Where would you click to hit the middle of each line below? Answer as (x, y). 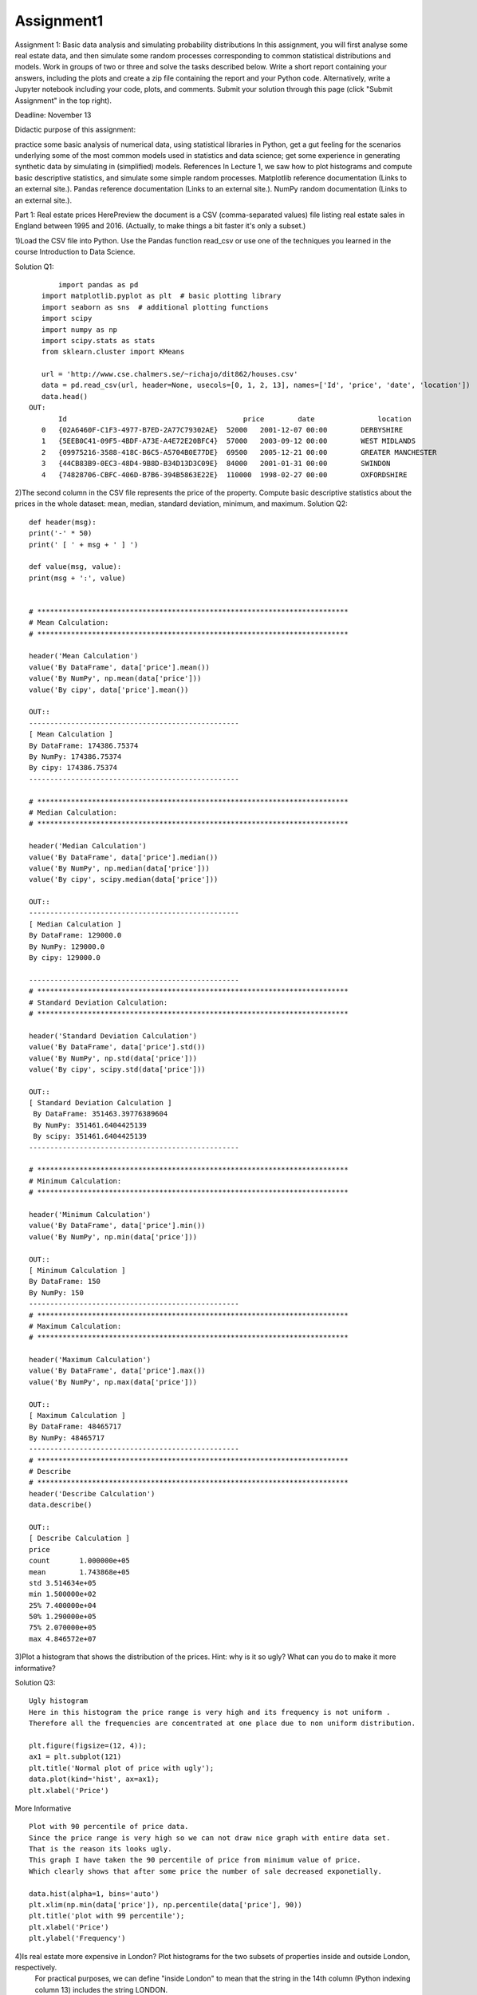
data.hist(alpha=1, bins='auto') (94, 1894)
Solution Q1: (35, 267)
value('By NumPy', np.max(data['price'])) (113, 1382)
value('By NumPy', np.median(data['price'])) (120, 868)
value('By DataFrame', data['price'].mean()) (120, 667)
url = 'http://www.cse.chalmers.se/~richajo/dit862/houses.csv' (170, 374)
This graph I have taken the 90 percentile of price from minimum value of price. (195, 1860)
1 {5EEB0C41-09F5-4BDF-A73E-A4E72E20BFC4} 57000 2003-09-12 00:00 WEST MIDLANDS (229, 441)
